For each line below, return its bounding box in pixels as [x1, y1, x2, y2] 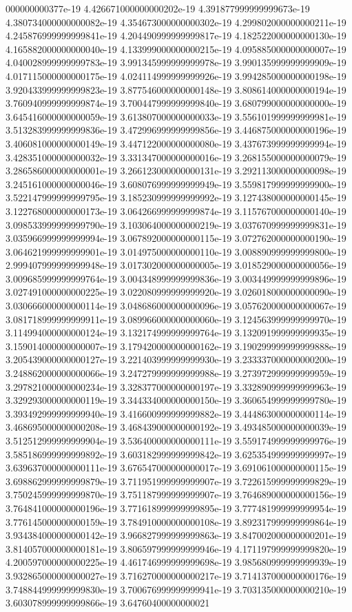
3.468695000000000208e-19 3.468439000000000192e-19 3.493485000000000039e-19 [6, 420, 346, 434]
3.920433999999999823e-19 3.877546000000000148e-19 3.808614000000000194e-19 [6, 82, 346, 96]
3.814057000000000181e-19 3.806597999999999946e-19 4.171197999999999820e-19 [6, 541, 346, 555]
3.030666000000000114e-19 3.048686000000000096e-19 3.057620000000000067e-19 [6, 298, 346, 313]
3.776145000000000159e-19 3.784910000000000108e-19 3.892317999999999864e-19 [6, 514, 346, 529]
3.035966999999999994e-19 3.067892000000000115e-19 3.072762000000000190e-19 [6, 231, 346, 245]
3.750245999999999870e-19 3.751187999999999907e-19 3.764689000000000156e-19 [6, 487, 346, 502]
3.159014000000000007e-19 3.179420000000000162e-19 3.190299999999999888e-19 [6, 338, 346, 353]
